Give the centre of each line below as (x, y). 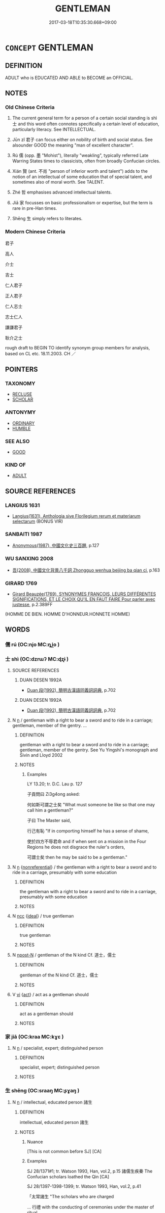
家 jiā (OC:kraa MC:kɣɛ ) (34, 1037)
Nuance (35, 1142)
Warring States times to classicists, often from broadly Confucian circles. (86, 161)
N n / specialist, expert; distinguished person (58, 1048)
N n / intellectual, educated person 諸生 (52, 1102)
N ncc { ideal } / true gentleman (43, 916)
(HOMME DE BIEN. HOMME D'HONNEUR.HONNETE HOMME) (68, 614)
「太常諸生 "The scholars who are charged (70, 1197)
